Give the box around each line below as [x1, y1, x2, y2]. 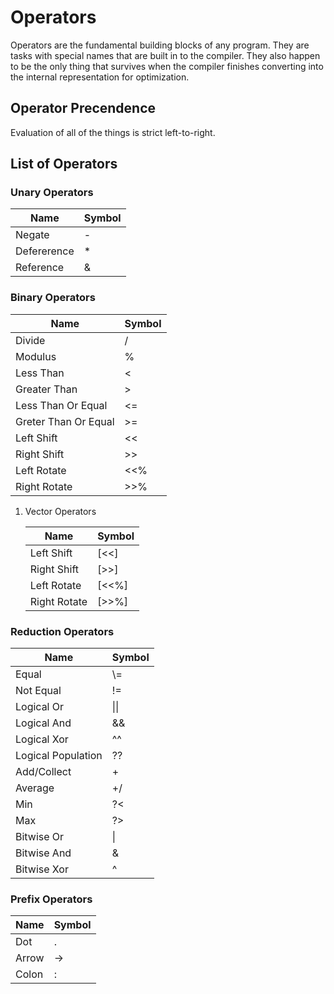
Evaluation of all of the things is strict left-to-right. [10, 126, 216, 138]
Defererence [15, 244, 75, 258]
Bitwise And [15, 846, 72, 860]
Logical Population [15, 749, 103, 763]
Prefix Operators [10, 892, 93, 906]
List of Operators [10, 156, 118, 173]
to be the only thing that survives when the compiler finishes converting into [10, 60, 324, 72]
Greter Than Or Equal [15, 414, 115, 428]
